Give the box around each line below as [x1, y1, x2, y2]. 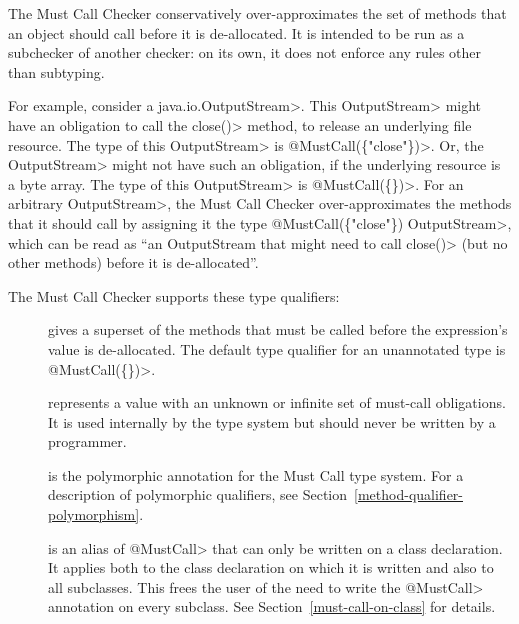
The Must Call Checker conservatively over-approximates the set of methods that [8, 3, 507, 23]
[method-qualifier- [354, 484, 463, 505]
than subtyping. [8, 61, 105, 82]
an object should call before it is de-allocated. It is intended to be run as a [8, 22, 465, 43]
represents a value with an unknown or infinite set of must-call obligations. [48, 392, 506, 413]
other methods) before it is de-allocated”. [8, 252, 259, 273]
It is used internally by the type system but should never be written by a [48, 411, 496, 432]
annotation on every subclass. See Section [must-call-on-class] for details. [48, 596, 496, 617]
